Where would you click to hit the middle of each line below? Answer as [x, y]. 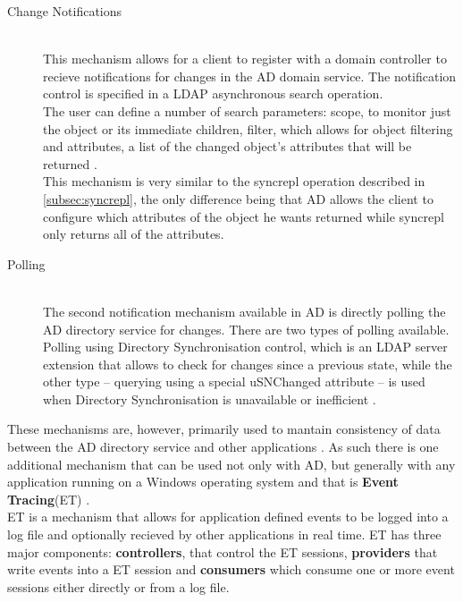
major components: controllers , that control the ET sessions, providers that [223, 551]
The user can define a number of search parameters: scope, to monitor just [247, 110]
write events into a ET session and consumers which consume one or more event [231, 569]
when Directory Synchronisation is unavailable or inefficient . [210, 399]
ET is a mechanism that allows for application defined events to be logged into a [228, 517]
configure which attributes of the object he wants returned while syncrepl [244, 216]
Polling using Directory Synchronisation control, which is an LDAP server [245, 347]
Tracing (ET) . [49, 499]
